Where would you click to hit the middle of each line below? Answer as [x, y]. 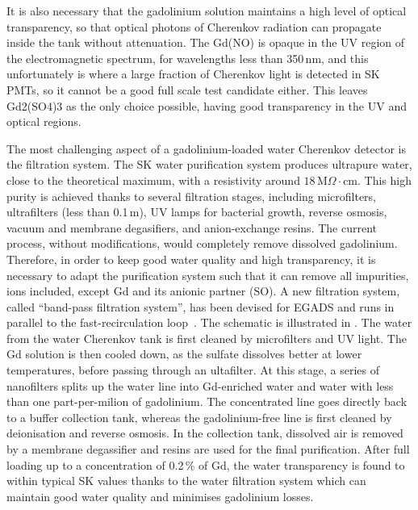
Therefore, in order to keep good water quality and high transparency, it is [191, 259]
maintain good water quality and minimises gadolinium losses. [160, 496]
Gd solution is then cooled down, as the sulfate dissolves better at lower [184, 354]
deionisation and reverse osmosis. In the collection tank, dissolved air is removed [205, 433]
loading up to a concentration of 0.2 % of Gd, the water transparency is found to [206, 464]
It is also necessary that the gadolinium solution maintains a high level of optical [207, 10]
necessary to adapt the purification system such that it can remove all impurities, [208, 275]
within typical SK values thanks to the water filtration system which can [186, 481]
